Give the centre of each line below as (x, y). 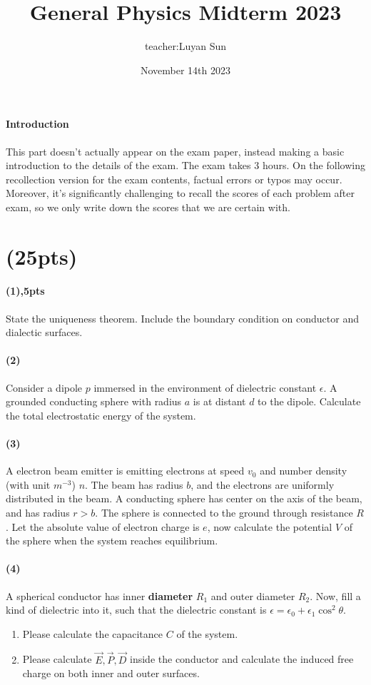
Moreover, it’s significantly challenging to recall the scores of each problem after (180, 193)
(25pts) (42, 256)
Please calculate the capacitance (93, 633)
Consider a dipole (44, 387)
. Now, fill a (335, 595)
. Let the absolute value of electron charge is (103, 526)
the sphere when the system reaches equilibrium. (112, 541)
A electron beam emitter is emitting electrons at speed (125, 471)
